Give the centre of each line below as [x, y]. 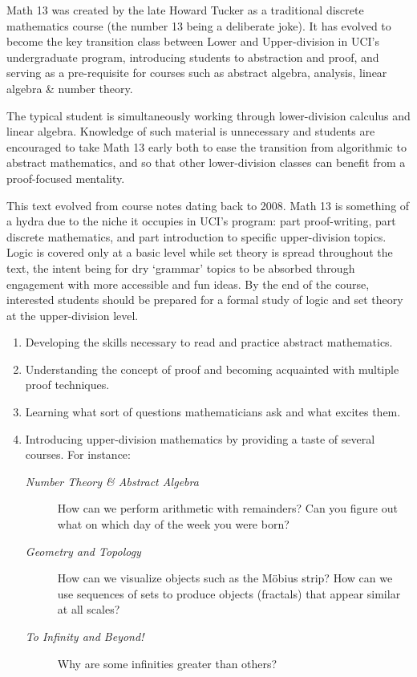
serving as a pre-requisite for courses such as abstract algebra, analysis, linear [197, 73]
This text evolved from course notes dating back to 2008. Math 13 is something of [208, 205]
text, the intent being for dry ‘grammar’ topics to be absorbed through [181, 268]
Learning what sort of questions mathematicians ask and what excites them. [213, 412]
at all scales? [89, 609]
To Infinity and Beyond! [85, 636]
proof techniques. [67, 385]
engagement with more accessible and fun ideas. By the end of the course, [188, 284]
